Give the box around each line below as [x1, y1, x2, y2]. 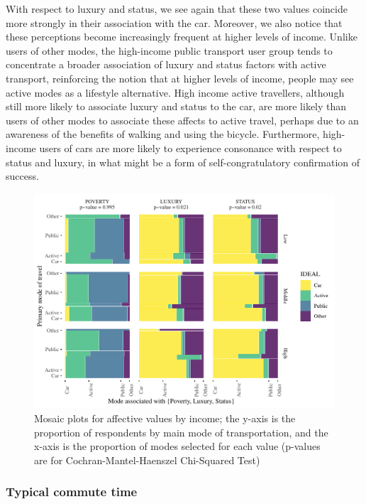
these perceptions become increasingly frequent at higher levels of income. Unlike [6, 29, 357, 44]
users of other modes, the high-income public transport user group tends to [6, 43, 333, 58]
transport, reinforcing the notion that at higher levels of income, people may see [6, 70, 354, 85]
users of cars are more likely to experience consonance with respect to [39, 140, 342, 155]
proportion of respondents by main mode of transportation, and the [34, 424, 328, 439]
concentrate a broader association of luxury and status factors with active [6, 57, 326, 72]
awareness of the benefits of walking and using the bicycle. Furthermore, [6, 127, 320, 141]
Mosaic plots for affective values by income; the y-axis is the [34, 410, 296, 425]
